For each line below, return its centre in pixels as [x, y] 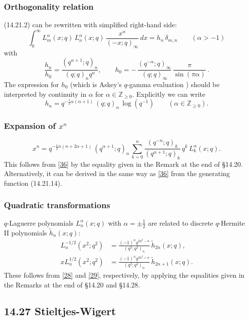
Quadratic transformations [57, 205]
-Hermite [232, 223]
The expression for [32, 84]
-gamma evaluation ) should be [173, 84]
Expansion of [30, 126]
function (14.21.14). [33, 183]
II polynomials [26, 232]
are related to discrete [181, 223]
